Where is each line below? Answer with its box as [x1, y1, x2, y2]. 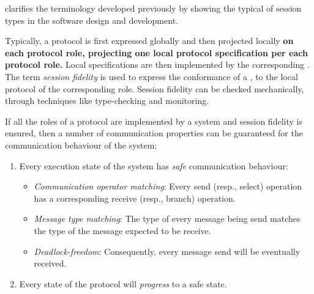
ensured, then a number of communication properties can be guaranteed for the [5, 127, 303, 139]
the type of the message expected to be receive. [34, 224, 211, 237]
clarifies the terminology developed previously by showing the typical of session [5, 2, 302, 14]
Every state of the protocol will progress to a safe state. [19, 277, 227, 290]
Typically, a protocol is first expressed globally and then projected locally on [5, 34, 294, 47]
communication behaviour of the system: [5, 138, 157, 151]
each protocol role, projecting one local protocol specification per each [5, 46, 308, 59]
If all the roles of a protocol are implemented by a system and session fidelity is [5, 114, 302, 127]
